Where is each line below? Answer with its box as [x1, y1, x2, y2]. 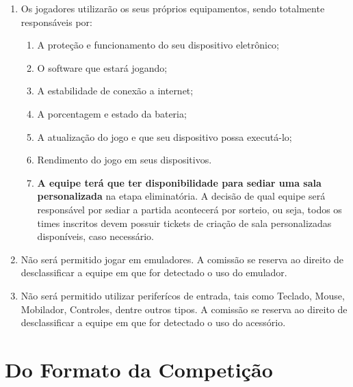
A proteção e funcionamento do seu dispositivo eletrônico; [37, 38, 280, 52]
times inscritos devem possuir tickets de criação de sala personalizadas [37, 215, 332, 230]
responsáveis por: [21, 14, 92, 29]
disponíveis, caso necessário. [37, 229, 154, 243]
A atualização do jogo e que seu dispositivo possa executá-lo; [37, 129, 292, 144]
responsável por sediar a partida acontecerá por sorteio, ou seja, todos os [37, 202, 342, 216]
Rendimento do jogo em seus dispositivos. [37, 152, 212, 167]
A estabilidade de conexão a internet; [37, 83, 194, 98]
